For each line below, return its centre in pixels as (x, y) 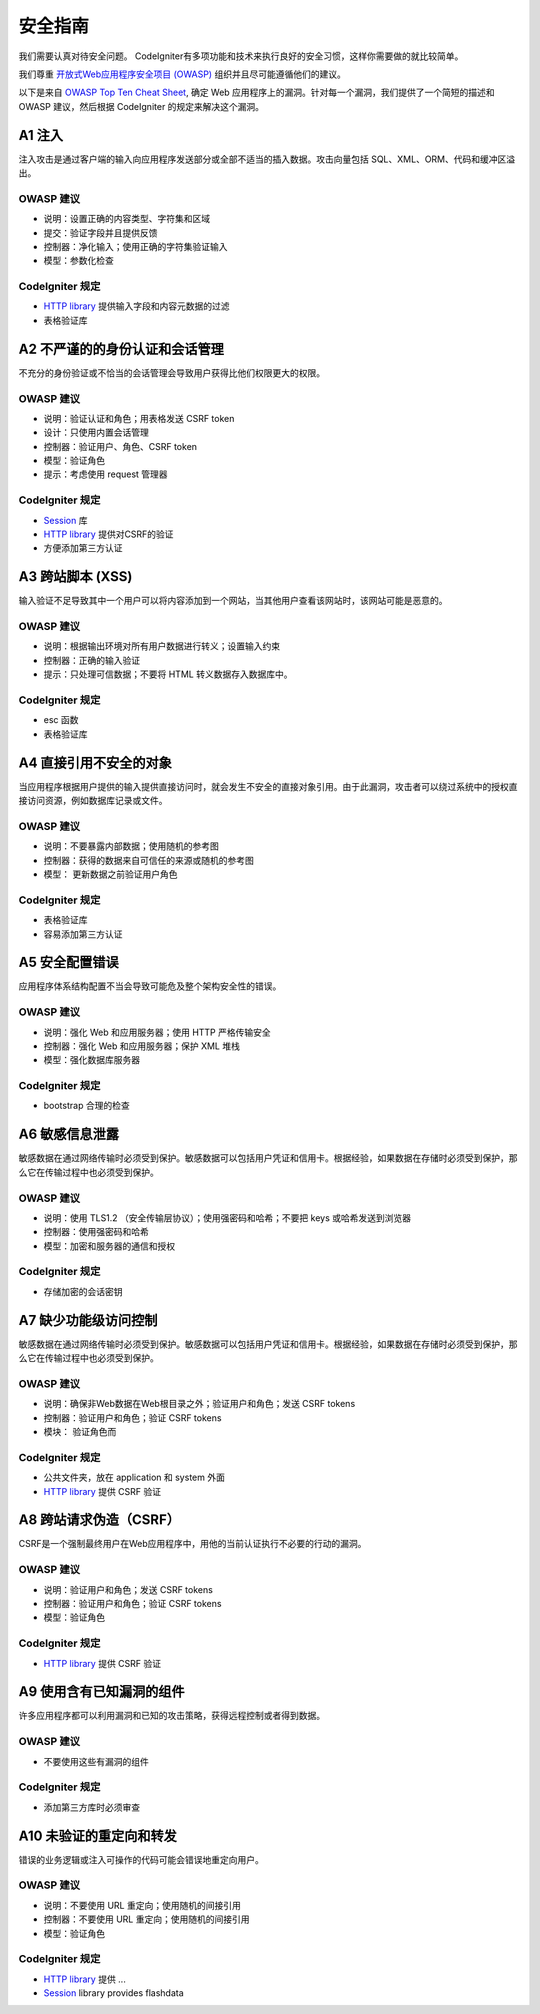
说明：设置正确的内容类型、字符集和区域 (126, 219)
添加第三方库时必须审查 (91, 1807)
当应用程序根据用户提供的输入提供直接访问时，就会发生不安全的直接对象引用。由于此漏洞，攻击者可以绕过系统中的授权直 (268, 786)
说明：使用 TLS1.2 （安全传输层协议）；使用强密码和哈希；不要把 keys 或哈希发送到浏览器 (227, 1217)
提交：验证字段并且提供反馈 (100, 232)
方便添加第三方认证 (83, 548)
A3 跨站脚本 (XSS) (75, 576)
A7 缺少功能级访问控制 (88, 1320)
